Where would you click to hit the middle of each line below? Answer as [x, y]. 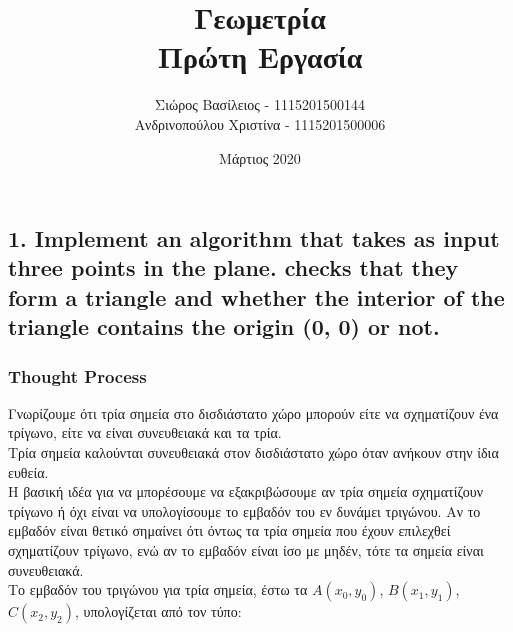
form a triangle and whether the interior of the [256, 296]
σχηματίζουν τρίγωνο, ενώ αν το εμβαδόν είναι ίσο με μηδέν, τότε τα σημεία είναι [246, 550]
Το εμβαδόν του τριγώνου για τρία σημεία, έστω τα [158, 589]
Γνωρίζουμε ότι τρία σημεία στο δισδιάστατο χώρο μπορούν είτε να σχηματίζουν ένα [253, 412]
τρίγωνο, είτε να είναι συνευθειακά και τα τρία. [145, 432]
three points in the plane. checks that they [233, 267]
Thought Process [77, 375]
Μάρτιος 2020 [260, 157]
